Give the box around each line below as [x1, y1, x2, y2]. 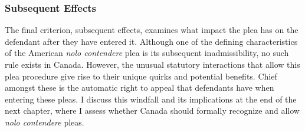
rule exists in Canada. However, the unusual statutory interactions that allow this [5, 58, 300, 70]
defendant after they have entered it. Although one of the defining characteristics [5, 35, 298, 47]
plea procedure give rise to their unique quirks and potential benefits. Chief [5, 70, 277, 82]
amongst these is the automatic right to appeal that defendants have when [5, 81, 274, 94]
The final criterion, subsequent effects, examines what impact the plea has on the [5, 24, 299, 36]
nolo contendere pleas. [5, 115, 84, 128]
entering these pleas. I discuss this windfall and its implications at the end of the [5, 93, 297, 105]
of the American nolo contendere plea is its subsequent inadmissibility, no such [5, 47, 289, 59]
